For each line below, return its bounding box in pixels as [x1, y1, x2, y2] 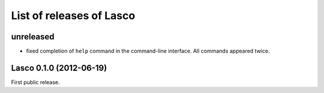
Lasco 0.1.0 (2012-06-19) [11, 63, 107, 73]
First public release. [11, 78, 60, 86]
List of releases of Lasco [11, 9, 136, 22]
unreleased [11, 32, 55, 42]
